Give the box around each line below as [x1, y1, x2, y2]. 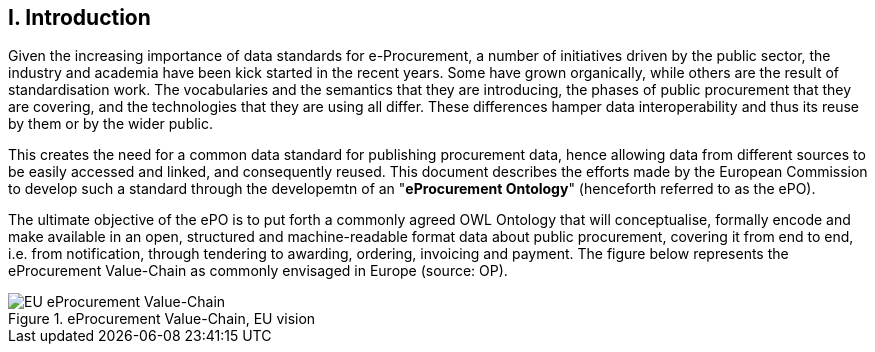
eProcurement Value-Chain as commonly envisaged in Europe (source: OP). [8, 262, 508, 280]
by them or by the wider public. [8, 115, 214, 133]
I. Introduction [8, 5, 151, 30]
